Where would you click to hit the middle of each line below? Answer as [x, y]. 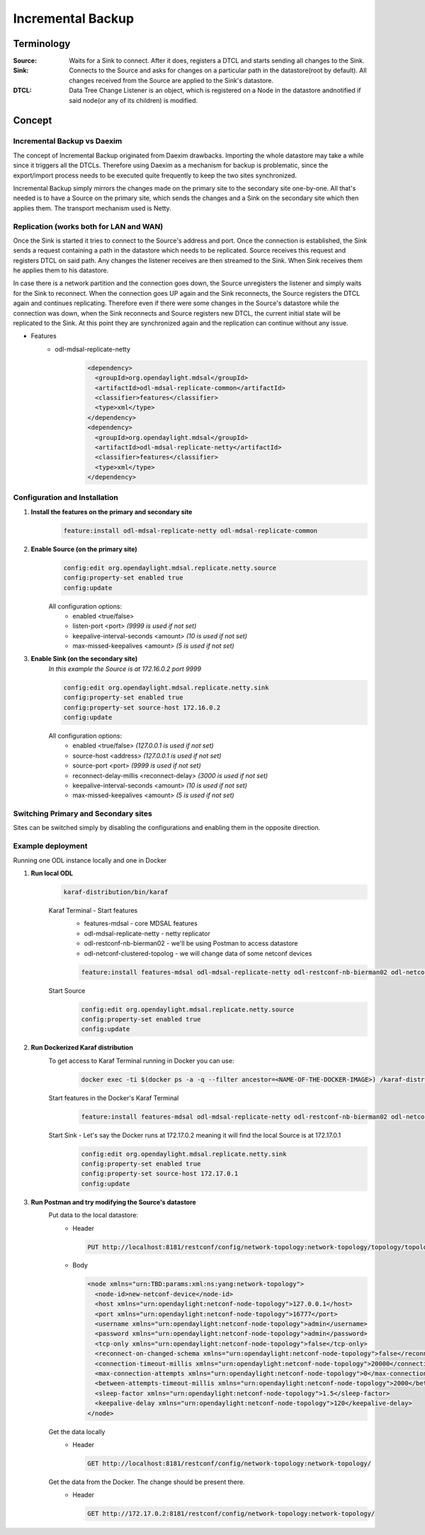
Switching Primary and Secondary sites [83, 814]
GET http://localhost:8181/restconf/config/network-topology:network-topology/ [229, 1463]
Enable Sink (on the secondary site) [84, 659]
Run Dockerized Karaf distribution [82, 1048]
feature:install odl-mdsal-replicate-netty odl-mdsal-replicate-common [191, 531]
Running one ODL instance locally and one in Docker [90, 860]
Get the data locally [77, 1431]
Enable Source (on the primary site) [84, 549]
